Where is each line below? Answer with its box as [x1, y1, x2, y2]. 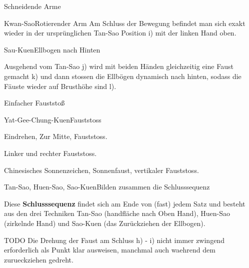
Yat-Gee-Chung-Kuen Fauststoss [4, 114, 101, 124]
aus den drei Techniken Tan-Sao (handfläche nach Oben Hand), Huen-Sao [4, 208, 230, 218]
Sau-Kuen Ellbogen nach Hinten [4, 44, 100, 54]
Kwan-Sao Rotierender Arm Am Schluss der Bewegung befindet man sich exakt [4, 17, 245, 28]
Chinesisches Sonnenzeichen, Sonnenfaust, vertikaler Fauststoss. [4, 164, 199, 175]
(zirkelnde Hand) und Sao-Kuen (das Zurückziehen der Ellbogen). [4, 217, 205, 228]
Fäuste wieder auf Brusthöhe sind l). [4, 80, 116, 91]
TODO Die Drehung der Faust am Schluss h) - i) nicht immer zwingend [4, 234, 224, 245]
